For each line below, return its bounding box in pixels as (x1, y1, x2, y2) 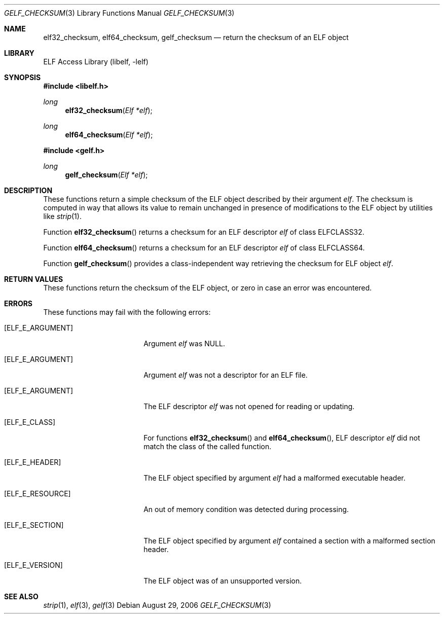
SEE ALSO (4, 592, 39, 601)
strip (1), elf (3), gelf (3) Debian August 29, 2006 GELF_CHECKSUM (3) (43, 601, 271, 609)
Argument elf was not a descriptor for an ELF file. (143, 371, 308, 379)
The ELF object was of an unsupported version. (143, 576, 302, 585)
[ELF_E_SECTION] (4, 521, 64, 529)
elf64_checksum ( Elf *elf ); (65, 130, 153, 139)
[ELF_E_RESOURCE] (4, 489, 71, 498)
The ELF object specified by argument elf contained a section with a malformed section (143, 536, 435, 545)
